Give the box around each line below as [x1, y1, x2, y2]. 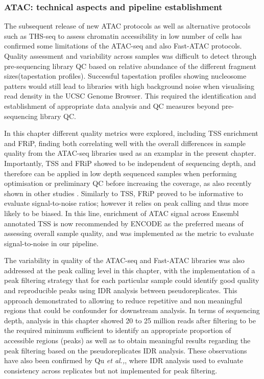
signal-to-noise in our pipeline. [4, 238, 99, 248]
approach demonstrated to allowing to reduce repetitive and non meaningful [4, 295, 243, 305]
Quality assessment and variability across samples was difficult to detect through [4, 51, 257, 61]
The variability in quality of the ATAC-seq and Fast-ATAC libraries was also [4, 255, 245, 266]
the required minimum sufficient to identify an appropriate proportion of [4, 325, 231, 336]
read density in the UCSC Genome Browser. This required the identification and [4, 90, 256, 101]
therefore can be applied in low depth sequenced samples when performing [4, 168, 237, 178]
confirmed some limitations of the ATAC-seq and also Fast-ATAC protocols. [4, 40, 242, 51]
